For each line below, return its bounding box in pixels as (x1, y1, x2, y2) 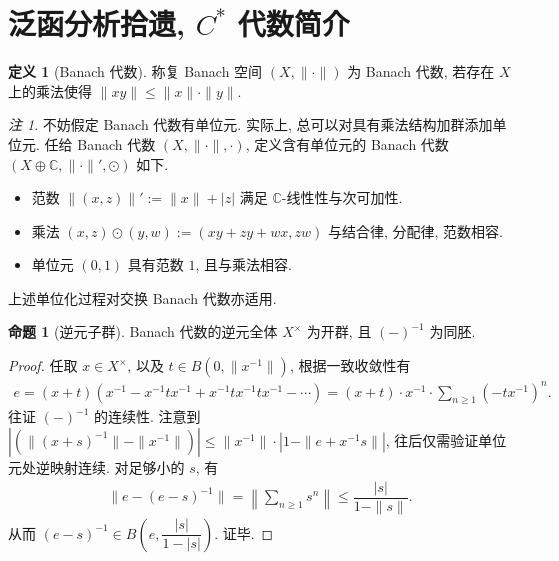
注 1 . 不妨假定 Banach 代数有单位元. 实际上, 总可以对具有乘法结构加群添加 (8, 114, 493, 135)
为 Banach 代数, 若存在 (347, 61, 495, 82)
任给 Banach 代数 (44, 133, 156, 154)
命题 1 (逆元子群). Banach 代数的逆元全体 (8, 321, 278, 342)
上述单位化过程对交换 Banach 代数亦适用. (8, 287, 277, 308)
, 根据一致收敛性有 (289, 355, 411, 376)
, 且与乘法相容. (195, 254, 292, 275)
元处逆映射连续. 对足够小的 (8, 456, 185, 477)
